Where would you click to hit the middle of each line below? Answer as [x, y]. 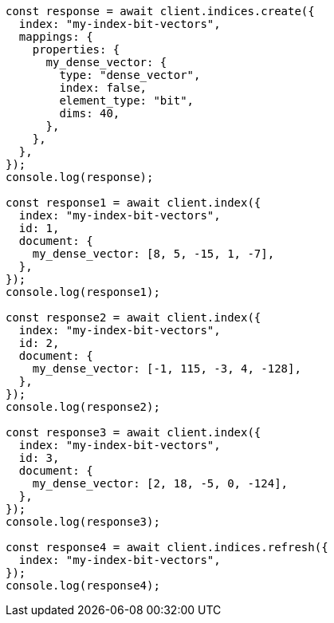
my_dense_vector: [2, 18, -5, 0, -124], [160, 483]
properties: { [76, 49]
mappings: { [56, 37]
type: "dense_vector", [130, 75]
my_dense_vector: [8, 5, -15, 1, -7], [153, 254]
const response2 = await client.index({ [134, 317]
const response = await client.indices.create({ [160, 11]
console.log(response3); [83, 522]
